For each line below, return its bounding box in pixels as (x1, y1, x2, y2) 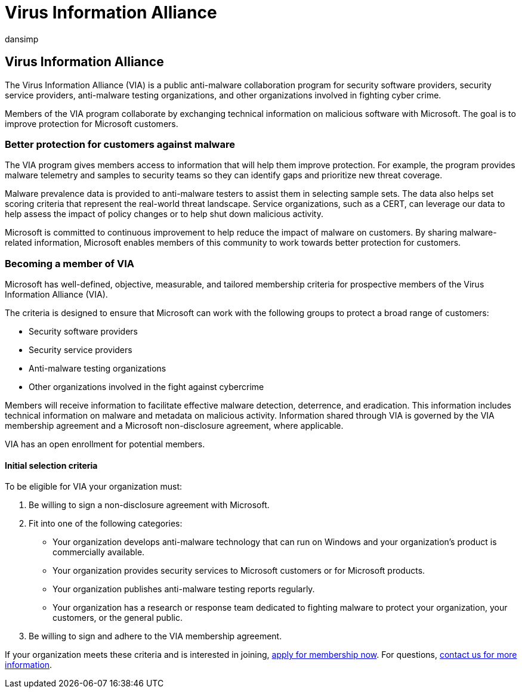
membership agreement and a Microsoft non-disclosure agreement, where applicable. (5, 420, 344, 431)
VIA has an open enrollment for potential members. (5, 439, 205, 450)
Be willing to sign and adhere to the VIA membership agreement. (29, 631, 282, 642)
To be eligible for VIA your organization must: (5, 481, 183, 492)
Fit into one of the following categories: (29, 518, 183, 529)
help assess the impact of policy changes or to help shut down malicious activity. (5, 209, 323, 219)
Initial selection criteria (5, 460, 98, 471)
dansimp (5, 33, 39, 44)
